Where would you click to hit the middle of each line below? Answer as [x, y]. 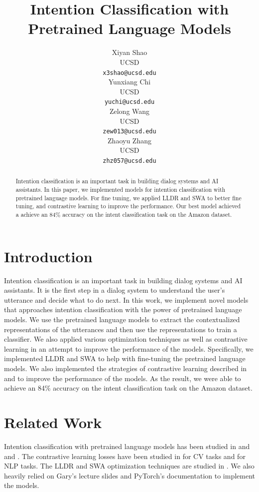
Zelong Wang [129, 111]
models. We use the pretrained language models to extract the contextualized [122, 319]
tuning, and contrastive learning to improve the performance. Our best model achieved [128, 206]
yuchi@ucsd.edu [129, 102]
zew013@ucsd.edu [129, 132]
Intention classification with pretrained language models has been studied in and [127, 446]
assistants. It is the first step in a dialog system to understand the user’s [115, 290]
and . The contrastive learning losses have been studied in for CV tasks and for [125, 456]
